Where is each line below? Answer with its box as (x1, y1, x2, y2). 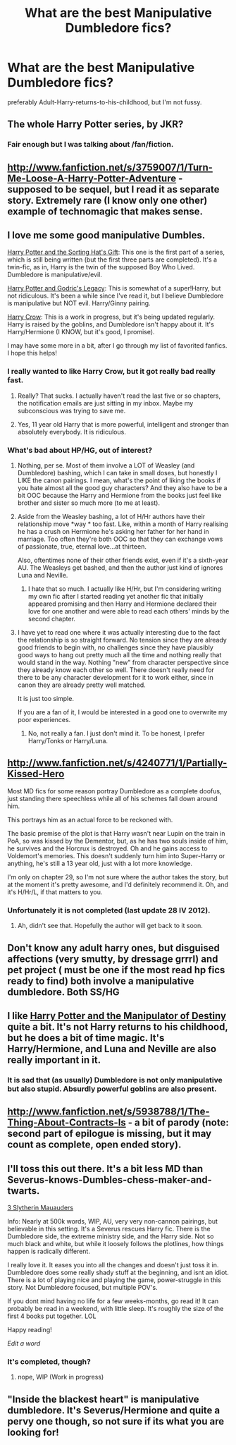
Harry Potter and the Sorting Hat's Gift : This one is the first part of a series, (7, 248, 225, 257)
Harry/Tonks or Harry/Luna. (27, 737, 108, 745)
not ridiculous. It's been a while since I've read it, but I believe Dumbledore (7, 291, 224, 300)
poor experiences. (17, 716, 71, 724)
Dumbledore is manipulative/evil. (7, 270, 102, 279)
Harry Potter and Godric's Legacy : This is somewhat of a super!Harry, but (7, 284, 221, 293)
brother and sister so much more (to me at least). (17, 499, 161, 507)
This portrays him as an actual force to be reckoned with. (7, 815, 173, 824)
